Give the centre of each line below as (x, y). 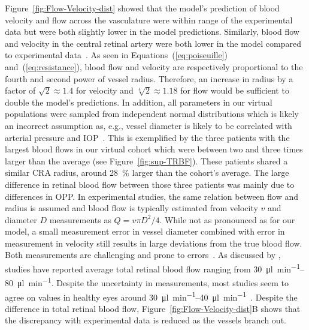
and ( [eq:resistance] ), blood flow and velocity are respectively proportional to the (154, 66)
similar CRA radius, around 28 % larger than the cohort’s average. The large (147, 172)
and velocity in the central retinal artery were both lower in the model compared (153, 43)
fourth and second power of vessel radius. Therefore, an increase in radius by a (149, 78)
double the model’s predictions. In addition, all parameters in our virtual (139, 102)
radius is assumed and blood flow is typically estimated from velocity (131, 208)
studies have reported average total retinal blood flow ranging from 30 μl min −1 (152, 268)
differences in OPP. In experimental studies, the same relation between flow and (152, 196)
